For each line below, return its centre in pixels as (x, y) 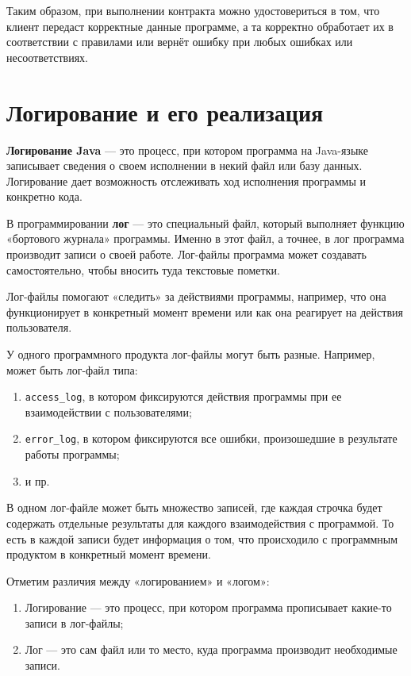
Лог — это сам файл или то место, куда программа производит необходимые (211, 649)
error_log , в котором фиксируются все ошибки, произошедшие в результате (211, 438)
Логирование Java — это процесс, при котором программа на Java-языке (187, 150)
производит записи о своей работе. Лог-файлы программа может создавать (186, 254)
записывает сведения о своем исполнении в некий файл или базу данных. (184, 165)
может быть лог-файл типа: (72, 369)
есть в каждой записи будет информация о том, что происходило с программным (202, 538)
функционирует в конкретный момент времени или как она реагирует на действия (205, 311)
